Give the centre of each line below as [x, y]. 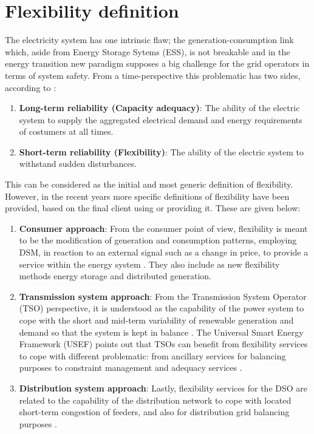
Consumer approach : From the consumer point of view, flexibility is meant [163, 228]
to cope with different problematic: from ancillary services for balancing [152, 355]
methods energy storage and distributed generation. [115, 276]
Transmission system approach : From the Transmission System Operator [163, 296]
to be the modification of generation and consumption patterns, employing [158, 240]
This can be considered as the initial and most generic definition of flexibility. [149, 184]
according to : [31, 87]
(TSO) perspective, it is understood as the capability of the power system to [162, 308]
